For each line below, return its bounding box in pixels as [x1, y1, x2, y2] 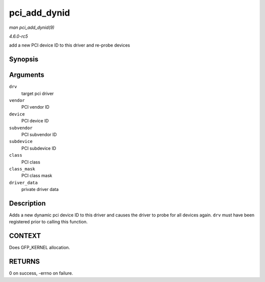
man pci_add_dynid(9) [9, 24, 55, 30]
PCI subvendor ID [21, 131, 57, 137]
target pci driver [21, 91, 54, 96]
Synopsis [9, 55, 39, 64]
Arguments [9, 71, 45, 79]
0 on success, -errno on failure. [9, 270, 73, 276]
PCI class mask [21, 173, 53, 179]
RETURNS [9, 258, 40, 266]
